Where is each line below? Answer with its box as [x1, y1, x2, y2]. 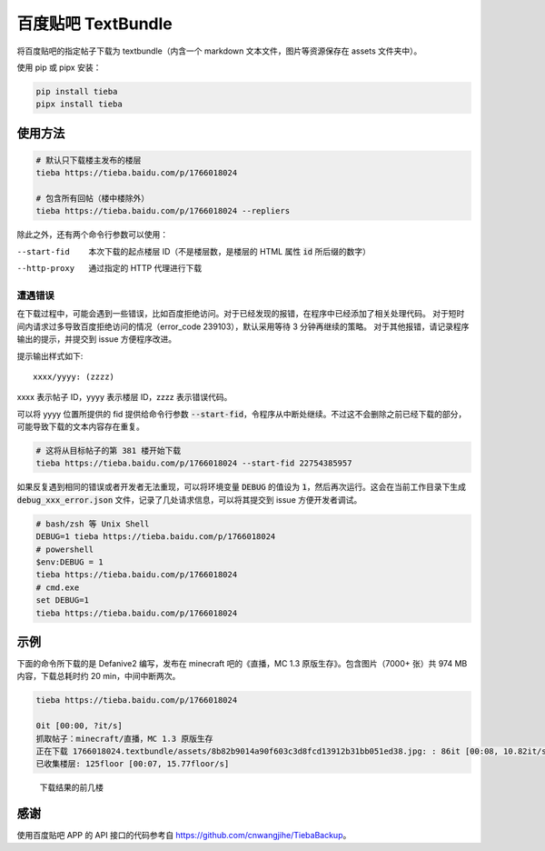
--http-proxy [16, 264, 75, 274]
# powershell [35, 544, 94, 555]
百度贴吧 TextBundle [16, 14, 173, 34]
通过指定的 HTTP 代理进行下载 [88, 263, 203, 274]
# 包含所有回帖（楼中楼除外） [35, 194, 150, 204]
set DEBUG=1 [35, 596, 90, 606]
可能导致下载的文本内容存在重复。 [16, 421, 144, 432]
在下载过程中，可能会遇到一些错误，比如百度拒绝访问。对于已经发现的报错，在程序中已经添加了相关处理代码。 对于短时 [16, 308, 465, 319]
